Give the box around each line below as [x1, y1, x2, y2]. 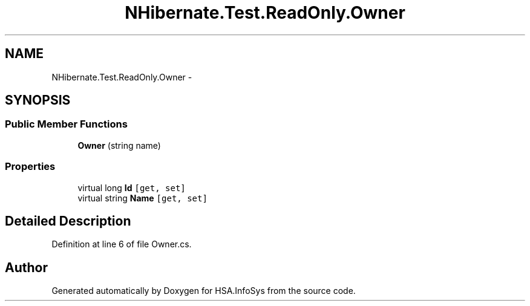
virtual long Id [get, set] [77, 182, 186, 193]
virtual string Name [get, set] [77, 192, 208, 203]
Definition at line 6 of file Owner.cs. [51, 239, 192, 250]
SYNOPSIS [5, 93, 71, 108]
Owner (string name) [77, 140, 161, 151]
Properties [5, 160, 56, 173]
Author [5, 259, 48, 275]
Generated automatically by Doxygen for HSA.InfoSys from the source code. [51, 285, 356, 296]
